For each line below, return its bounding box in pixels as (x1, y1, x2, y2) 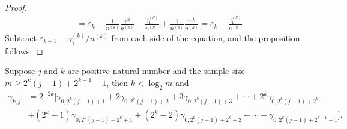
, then (106, 76, 128, 88)
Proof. (5, 1, 27, 13)
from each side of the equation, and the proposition (111, 31, 300, 44)
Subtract (5, 31, 37, 44)
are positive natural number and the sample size (67, 64, 245, 77)
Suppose (5, 64, 35, 77)
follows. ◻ (5, 44, 43, 57)
